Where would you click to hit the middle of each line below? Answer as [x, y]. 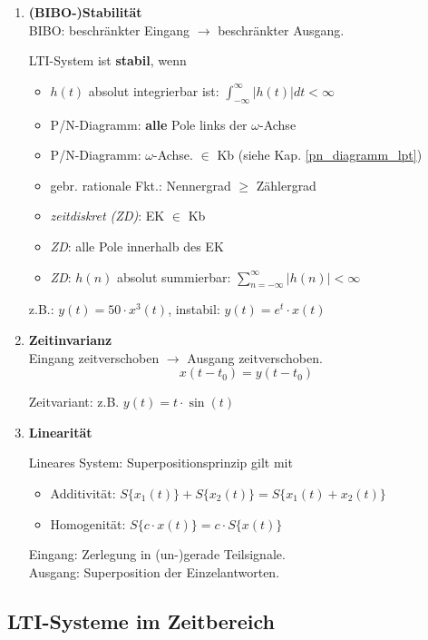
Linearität [60, 432]
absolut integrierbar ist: [154, 90]
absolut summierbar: [174, 276]
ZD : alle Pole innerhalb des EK [137, 246]
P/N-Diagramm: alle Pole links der [149, 124]
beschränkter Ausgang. [281, 30]
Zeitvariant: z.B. [74, 402]
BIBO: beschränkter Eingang [109, 30]
